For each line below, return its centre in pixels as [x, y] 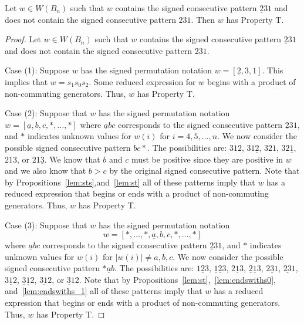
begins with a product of [251, 81]
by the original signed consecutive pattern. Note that [205, 171]
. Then [203, 19]
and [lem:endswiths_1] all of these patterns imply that [104, 291]
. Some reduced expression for [142, 81]
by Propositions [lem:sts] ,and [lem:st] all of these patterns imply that [130, 182]
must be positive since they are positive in [207, 159]
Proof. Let [23, 39]
